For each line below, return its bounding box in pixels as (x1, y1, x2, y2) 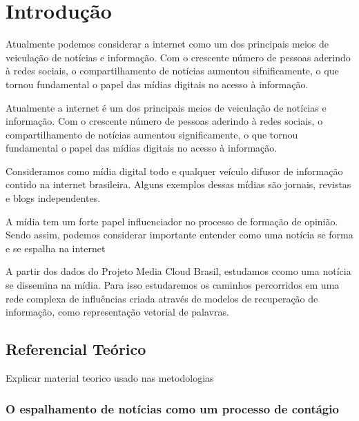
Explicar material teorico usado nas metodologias (6, 371, 214, 385)
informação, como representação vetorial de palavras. (6, 305, 229, 319)
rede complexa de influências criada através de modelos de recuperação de (6, 291, 318, 305)
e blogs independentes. (6, 191, 101, 205)
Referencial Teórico (6, 338, 146, 360)
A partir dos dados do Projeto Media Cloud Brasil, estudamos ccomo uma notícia (6, 264, 351, 278)
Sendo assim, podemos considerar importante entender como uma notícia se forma (6, 227, 353, 242)
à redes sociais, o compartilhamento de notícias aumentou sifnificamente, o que (6, 63, 339, 78)
